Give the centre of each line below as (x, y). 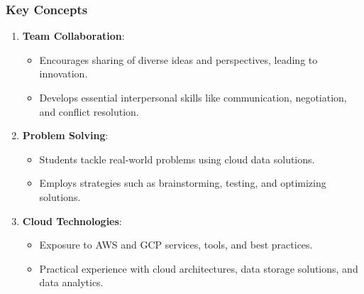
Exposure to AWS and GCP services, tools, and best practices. (176, 245)
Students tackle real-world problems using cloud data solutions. (177, 159)
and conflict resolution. (89, 111)
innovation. (64, 73)
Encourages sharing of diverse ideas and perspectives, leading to (178, 59)
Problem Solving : (65, 135)
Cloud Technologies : (72, 220)
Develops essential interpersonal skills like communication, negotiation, (193, 97)
